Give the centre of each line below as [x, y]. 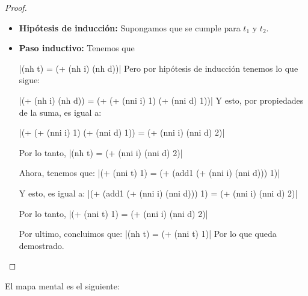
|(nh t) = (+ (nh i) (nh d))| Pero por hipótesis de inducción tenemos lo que [159, 68]
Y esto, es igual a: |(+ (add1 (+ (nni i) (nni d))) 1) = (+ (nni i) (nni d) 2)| [158, 193]
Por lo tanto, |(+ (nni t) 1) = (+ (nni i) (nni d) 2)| [113, 213]
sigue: [29, 80]
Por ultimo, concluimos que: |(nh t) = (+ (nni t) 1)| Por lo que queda [148, 234]
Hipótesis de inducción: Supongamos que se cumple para [130, 27]
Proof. [16, 7]
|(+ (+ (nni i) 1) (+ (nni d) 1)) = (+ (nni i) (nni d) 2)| [122, 132]
